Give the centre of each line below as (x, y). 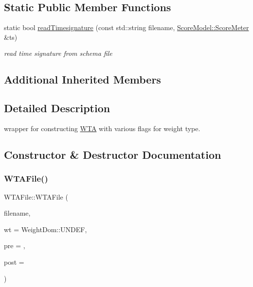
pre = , (15, 245)
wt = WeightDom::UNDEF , (45, 229)
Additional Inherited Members (82, 79)
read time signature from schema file (58, 53)
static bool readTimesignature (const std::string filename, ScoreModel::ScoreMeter (126, 27)
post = (14, 262)
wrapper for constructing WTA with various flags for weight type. (102, 128)
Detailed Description (57, 108)
